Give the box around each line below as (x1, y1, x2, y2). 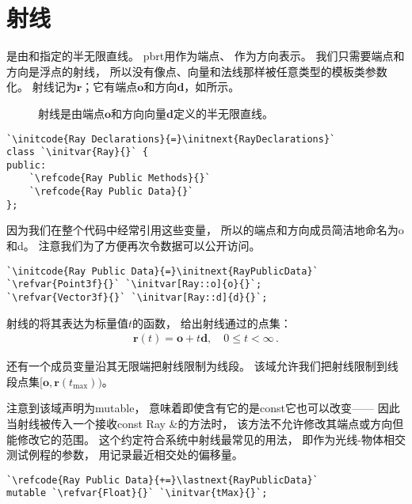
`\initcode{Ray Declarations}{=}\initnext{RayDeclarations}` (6, 133, 336, 145)
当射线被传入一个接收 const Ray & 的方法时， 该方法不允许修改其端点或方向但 (6, 415, 404, 431)
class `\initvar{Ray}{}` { (6, 146, 148, 158)
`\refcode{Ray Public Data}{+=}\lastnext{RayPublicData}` (6, 474, 319, 486)
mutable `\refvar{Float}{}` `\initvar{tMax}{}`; (6, 487, 268, 499)
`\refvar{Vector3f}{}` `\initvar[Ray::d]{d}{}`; (6, 291, 268, 303)
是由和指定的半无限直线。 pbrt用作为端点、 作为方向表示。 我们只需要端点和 (6, 47, 405, 64)
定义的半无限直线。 (174, 104, 274, 121)
